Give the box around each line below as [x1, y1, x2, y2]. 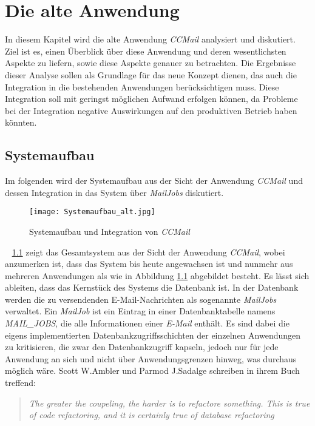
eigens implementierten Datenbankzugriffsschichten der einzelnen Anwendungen [5, 328, 301, 341]
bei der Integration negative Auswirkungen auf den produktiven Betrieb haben [5, 104, 297, 117]
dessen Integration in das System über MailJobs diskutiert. [5, 186, 224, 198]
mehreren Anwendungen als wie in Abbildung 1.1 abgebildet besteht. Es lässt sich [5, 269, 310, 282]
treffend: [5, 376, 36, 389]
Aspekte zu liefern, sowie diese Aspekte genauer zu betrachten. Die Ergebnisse [5, 56, 296, 69]
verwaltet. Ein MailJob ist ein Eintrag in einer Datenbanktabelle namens [5, 305, 276, 317]
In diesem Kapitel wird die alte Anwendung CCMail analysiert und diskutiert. [5, 33, 296, 46]
